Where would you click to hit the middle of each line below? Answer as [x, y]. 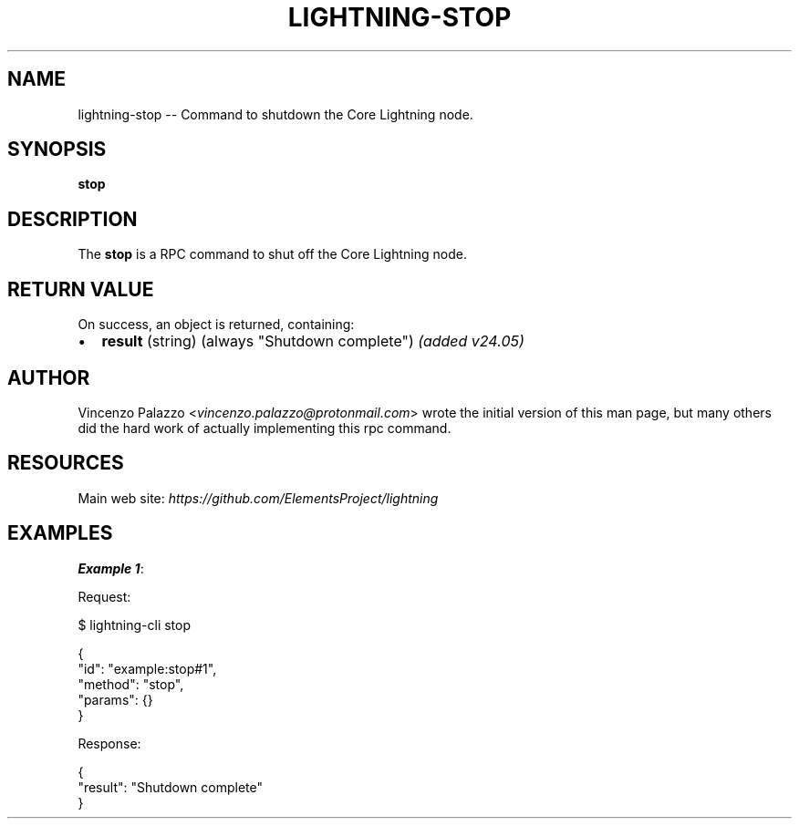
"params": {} [115, 699]
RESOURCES [66, 463]
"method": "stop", [131, 684]
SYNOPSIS [57, 150]
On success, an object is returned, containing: [216, 325]
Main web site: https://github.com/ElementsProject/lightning [258, 498]
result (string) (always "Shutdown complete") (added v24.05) [313, 341]
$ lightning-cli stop [135, 625]
